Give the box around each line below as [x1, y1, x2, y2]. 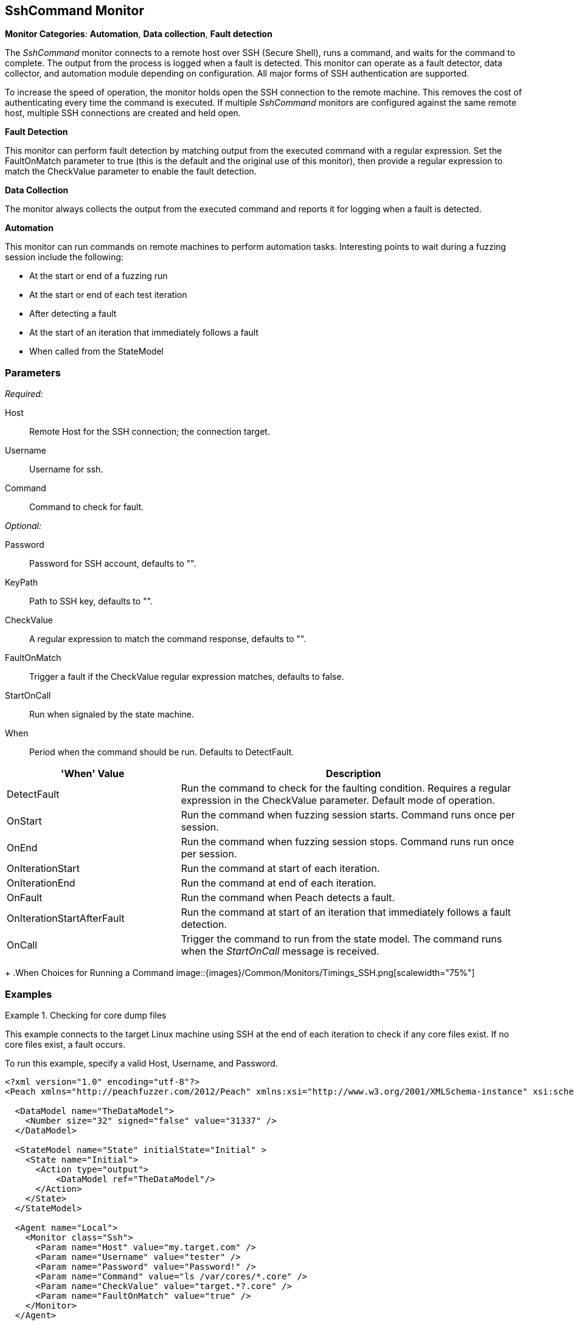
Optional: [5, 521, 41, 531]
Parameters [5, 366, 61, 379]
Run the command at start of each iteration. [181, 862, 380, 875]
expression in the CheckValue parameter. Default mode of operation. [181, 794, 496, 807]
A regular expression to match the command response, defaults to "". [29, 634, 306, 645]
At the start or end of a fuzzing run [29, 271, 168, 282]
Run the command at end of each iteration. [181, 877, 376, 890]
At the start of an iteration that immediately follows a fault [29, 327, 259, 338]
